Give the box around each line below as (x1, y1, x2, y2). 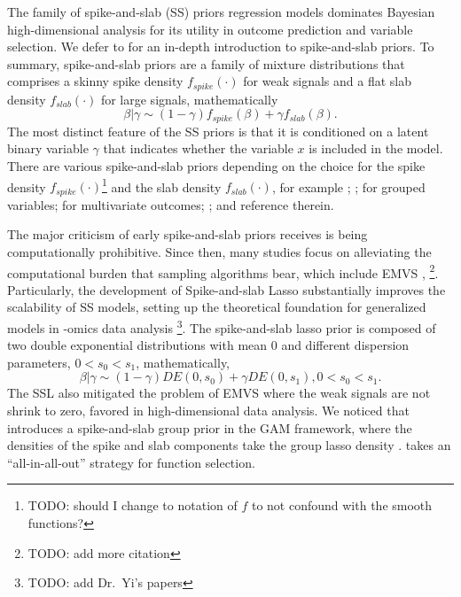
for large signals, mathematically (100, 89, 278, 108)
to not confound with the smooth (251, 496, 433, 515)
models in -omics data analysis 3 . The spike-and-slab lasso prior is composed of (7, 315, 436, 337)
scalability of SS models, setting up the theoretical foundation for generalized (7, 298, 426, 316)
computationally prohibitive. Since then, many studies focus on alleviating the (7, 242, 432, 260)
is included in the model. (309, 139, 443, 158)
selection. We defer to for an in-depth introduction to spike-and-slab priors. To (7, 37, 434, 56)
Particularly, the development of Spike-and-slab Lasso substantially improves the (7, 280, 446, 298)
